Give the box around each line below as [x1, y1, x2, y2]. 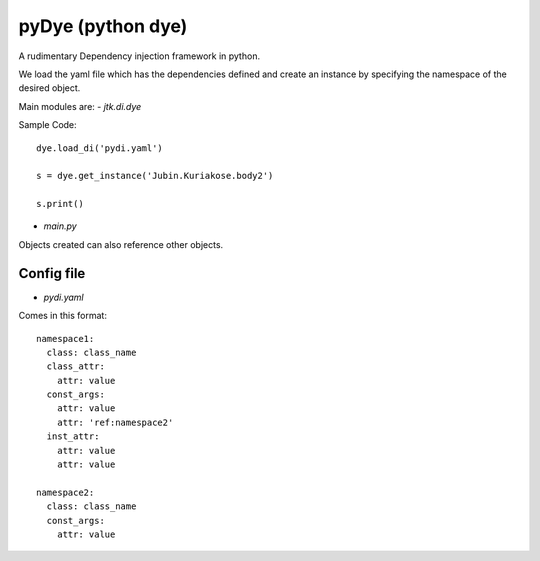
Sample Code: [18, 119, 77, 131]
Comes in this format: [18, 310, 107, 322]
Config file [18, 265, 86, 282]
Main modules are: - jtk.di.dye [18, 100, 142, 112]
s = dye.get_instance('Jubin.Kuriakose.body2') [36, 170, 274, 182]
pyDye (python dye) [18, 15, 188, 37]
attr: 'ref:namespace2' [56, 416, 174, 428]
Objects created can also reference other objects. [18, 238, 224, 250]
